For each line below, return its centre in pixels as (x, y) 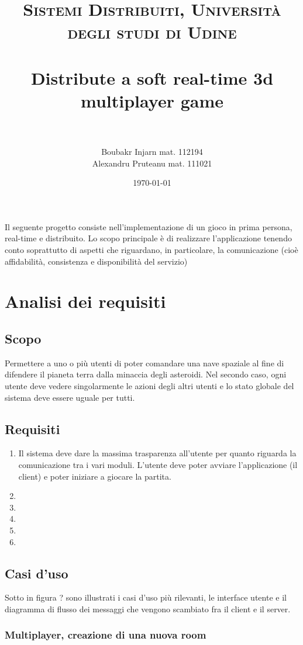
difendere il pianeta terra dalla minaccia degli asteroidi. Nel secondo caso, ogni (146, 374)
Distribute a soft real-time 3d (152, 77)
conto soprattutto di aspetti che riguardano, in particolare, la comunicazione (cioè (151, 250)
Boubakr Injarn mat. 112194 (152, 152)
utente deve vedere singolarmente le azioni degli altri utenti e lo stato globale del (149, 385)
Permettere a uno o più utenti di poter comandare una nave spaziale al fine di (144, 363)
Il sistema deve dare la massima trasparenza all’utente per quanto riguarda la (157, 453)
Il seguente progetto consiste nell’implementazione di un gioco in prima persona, (149, 226)
